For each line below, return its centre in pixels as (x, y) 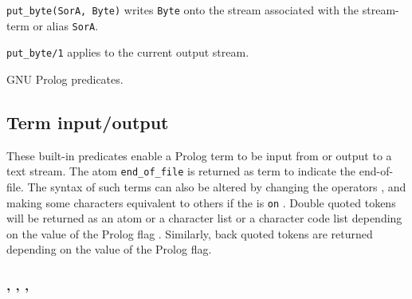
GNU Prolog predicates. (65, 79)
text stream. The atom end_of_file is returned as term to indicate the (181, 171)
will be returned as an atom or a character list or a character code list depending (204, 218)
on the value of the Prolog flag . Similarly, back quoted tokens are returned (190, 233)
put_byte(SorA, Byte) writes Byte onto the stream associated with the (183, 10)
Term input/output (88, 122)
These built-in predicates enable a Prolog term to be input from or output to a (199, 155)
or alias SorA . (66, 25)
